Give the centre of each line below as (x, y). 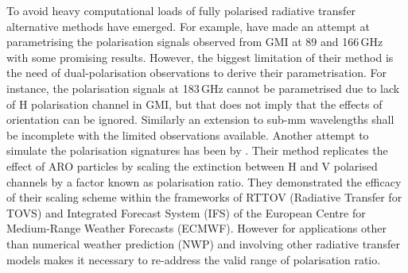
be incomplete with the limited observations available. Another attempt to (188, 135)
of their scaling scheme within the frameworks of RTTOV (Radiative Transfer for (204, 197)
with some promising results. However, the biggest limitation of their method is (200, 57)
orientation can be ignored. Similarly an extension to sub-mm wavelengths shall (200, 119)
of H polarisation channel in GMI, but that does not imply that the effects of (194, 104)
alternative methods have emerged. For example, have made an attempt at (188, 26)
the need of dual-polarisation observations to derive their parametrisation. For (196, 73)
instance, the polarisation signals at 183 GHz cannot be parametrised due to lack (203, 88)
